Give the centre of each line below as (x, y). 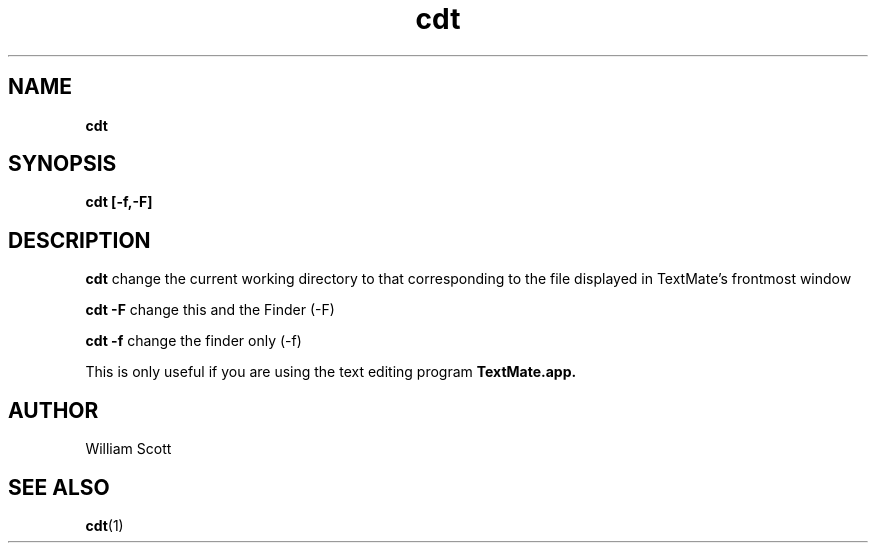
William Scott (128, 449)
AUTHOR (53, 410)
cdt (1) (104, 525)
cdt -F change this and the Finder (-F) (210, 310)
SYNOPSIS (62, 164)
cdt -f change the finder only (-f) (193, 341)
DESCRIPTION (79, 240)
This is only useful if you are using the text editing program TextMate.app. (331, 372)
